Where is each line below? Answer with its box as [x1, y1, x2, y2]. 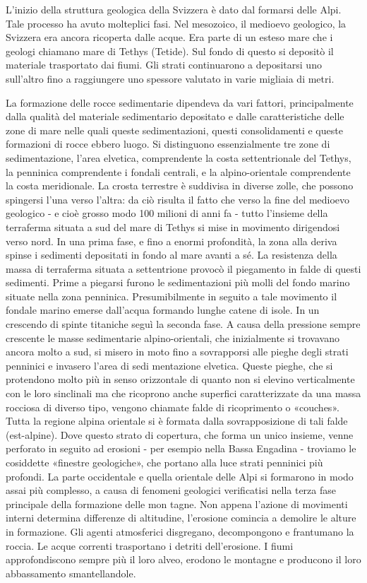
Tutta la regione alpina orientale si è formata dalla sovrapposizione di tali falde [6, 413, 348, 428]
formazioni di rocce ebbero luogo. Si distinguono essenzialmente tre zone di [6, 136, 330, 151]
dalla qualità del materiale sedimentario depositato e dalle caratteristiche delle [6, 109, 344, 124]
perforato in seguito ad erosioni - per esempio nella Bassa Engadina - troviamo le [6, 441, 356, 456]
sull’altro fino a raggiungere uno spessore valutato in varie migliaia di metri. [6, 71, 335, 86]
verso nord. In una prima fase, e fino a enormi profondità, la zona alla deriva [6, 233, 337, 248]
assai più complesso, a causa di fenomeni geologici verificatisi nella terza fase [6, 483, 337, 497]
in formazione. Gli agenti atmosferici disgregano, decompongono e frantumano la [6, 524, 354, 538]
